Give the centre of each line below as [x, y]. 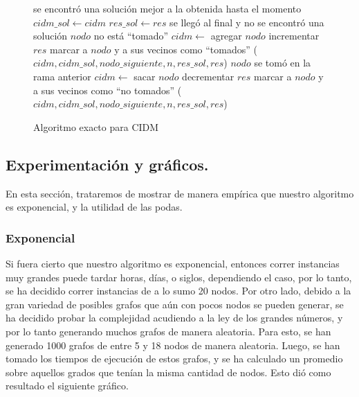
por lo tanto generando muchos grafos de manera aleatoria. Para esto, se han [168, 331]
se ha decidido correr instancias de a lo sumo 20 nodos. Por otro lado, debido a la [178, 291]
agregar [226, 36]
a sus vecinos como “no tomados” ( [108, 90]
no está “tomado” [131, 36]
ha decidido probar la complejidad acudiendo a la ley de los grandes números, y [174, 318]
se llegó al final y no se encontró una [247, 22]
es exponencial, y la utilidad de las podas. [94, 207]
